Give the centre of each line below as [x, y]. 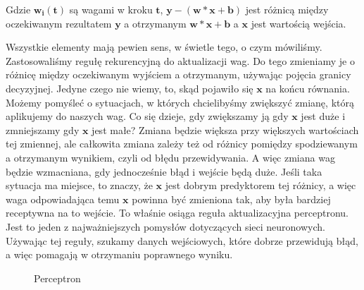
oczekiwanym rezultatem [59, 23]
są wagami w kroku [111, 9]
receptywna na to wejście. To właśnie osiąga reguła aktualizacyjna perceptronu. [177, 213]
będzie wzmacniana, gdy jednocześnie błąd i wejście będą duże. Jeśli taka [164, 171]
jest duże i [323, 116]
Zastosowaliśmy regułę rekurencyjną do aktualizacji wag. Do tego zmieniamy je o [180, 60]
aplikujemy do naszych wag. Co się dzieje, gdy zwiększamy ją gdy [147, 116]
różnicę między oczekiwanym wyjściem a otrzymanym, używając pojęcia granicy [178, 74]
